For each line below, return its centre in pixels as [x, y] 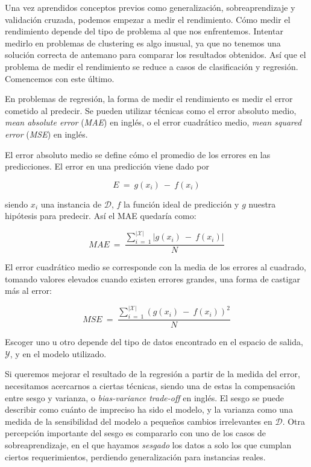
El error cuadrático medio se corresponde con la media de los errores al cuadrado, [155, 267]
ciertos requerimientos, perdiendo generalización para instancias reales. [135, 456]
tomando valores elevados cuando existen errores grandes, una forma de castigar [152, 278]
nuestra [262, 204]
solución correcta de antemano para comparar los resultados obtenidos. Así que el [155, 55]
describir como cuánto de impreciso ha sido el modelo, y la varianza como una [149, 409]
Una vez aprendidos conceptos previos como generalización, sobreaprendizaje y [150, 7]
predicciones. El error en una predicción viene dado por [107, 166]
